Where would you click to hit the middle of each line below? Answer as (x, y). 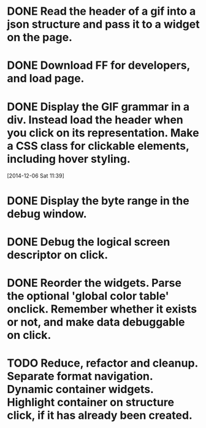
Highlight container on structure (90, 403)
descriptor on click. (58, 255)
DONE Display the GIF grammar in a (98, 107)
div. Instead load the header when (95, 119)
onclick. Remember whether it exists (102, 309)
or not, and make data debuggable (96, 322)
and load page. (46, 79)
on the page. (40, 37)
